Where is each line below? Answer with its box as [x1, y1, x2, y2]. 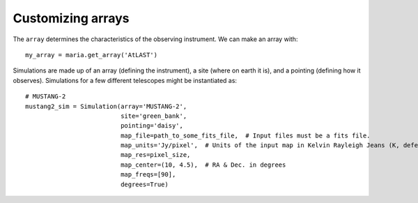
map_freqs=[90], [121, 171, 176, 179]
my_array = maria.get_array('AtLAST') [25, 51, 158, 59]
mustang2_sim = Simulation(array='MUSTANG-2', [25, 102, 187, 110]
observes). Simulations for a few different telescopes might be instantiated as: [13, 76, 237, 84]
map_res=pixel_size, [121, 151, 191, 159]
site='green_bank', [121, 112, 187, 120]
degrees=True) [121, 180, 169, 188]
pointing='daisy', [121, 122, 184, 130]
